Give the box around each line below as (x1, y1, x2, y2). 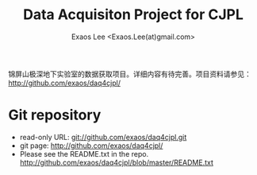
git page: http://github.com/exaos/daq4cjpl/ (19, 141, 163, 150)
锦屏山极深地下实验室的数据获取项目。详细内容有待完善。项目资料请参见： (8, 69, 251, 79)
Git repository (8, 106, 102, 124)
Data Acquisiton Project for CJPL (22, 6, 244, 24)
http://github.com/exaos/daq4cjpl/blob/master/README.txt (19, 157, 214, 167)
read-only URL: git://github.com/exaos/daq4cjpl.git (19, 132, 187, 142)
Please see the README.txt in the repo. (19, 149, 149, 158)
